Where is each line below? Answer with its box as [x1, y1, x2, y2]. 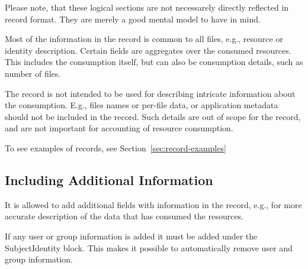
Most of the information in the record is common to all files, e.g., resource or [5, 33, 283, 45]
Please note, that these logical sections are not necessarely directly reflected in [5, 1, 289, 13]
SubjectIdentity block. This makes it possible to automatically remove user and [5, 241, 293, 254]
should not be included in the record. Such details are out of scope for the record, [5, 110, 301, 122]
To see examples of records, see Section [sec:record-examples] [5, 141, 226, 154]
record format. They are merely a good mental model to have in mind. [5, 12, 261, 25]
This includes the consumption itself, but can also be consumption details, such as [5, 56, 303, 68]
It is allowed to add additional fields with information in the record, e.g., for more [5, 198, 302, 210]
